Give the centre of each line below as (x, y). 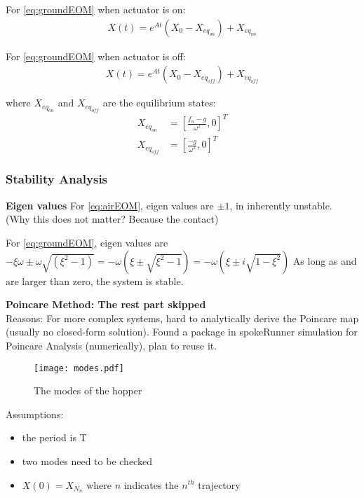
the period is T (54, 437)
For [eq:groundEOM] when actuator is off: (96, 56)
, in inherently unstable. (281, 205)
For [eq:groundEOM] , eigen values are (87, 242)
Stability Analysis (57, 179)
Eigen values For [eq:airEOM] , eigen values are (110, 205)
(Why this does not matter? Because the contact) (112, 219)
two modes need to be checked (87, 461)
